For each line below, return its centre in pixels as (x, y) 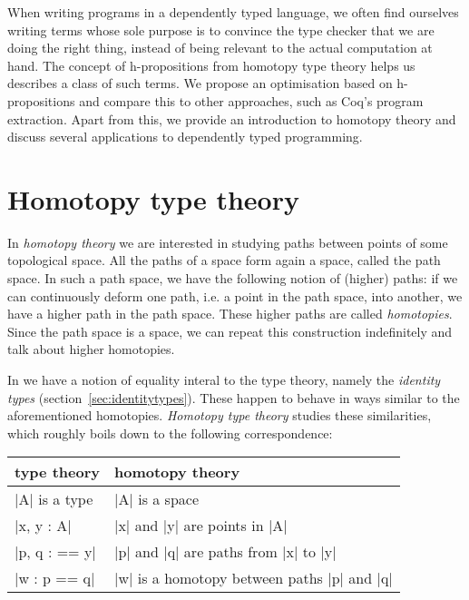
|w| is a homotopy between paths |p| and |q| (253, 578)
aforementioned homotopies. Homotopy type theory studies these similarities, (220, 415)
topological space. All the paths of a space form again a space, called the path (224, 260)
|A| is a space (156, 499)
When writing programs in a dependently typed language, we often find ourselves (233, 12)
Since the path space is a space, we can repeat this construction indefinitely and (230, 331)
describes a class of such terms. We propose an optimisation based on (200, 83)
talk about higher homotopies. (91, 349)
